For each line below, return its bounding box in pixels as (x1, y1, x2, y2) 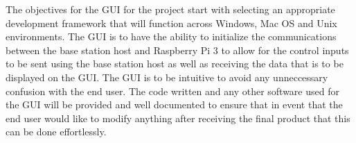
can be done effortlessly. (6, 124, 107, 139)
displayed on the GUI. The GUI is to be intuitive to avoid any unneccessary (6, 69, 328, 84)
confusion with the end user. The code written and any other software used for (6, 83, 339, 98)
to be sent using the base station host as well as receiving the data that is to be (6, 56, 344, 71)
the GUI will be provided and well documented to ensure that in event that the (6, 97, 343, 112)
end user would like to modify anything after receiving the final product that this (6, 110, 350, 125)
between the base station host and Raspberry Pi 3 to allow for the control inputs (6, 42, 349, 57)
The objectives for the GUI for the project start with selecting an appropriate (6, 2, 335, 16)
